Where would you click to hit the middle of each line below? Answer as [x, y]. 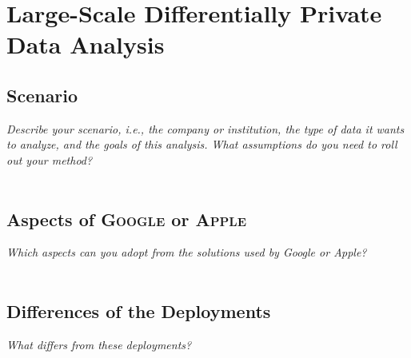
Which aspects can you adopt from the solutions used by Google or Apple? [187, 252]
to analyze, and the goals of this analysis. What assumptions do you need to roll [202, 144]
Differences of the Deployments [139, 310]
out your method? [50, 159]
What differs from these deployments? [99, 344]
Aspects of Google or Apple [126, 219]
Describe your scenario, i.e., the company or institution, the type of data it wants [205, 128]
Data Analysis [86, 44]
